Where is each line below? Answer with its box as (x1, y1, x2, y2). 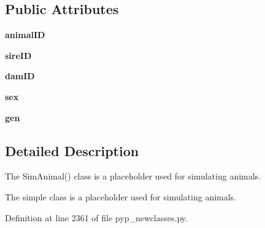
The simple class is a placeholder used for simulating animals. (5, 190, 237, 203)
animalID (5, 28, 45, 41)
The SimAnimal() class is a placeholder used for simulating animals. (5, 170, 261, 183)
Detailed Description (5, 141, 139, 160)
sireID (5, 49, 32, 61)
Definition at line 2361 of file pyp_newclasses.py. (5, 211, 188, 224)
